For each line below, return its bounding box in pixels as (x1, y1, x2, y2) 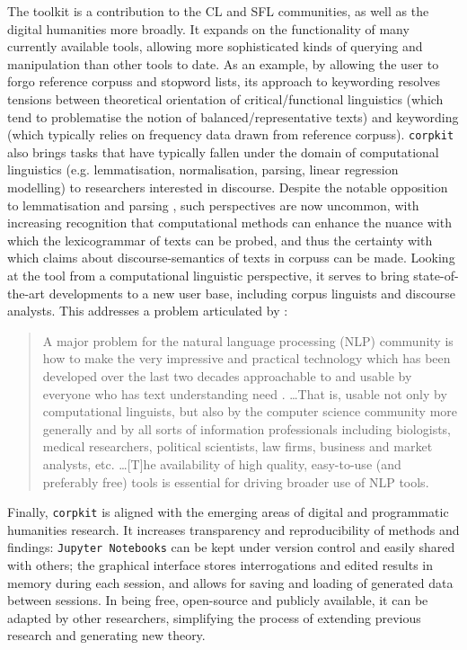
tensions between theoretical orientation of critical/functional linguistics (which (7, 89, 444, 108)
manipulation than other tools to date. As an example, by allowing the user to (7, 54, 439, 73)
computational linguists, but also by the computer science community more (42, 402, 457, 421)
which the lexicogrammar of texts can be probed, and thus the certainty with (7, 230, 433, 249)
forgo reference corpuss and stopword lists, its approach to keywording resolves (7, 72, 440, 91)
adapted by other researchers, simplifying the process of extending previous (7, 608, 421, 627)
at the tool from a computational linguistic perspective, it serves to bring (7, 265, 410, 284)
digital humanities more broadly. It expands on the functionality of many (7, 19, 410, 38)
